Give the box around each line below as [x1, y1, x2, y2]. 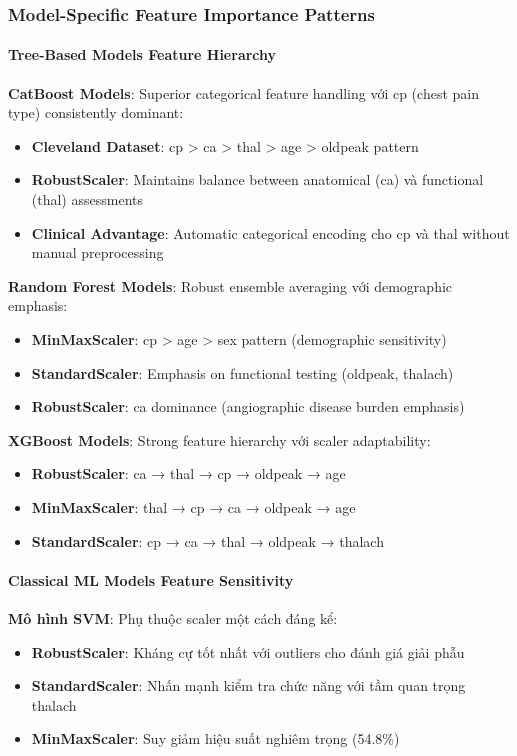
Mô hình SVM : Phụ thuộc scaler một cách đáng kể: [8, 607, 338, 628]
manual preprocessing [31, 242, 164, 263]
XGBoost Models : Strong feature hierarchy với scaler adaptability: [8, 429, 431, 450]
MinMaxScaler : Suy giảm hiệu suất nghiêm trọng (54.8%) [31, 728, 400, 749]
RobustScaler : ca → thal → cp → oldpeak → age [31, 463, 346, 484]
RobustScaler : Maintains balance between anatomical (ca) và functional [31, 169, 484, 190]
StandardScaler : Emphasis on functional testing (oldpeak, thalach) [31, 362, 454, 383]
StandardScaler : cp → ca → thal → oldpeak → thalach [31, 530, 384, 551]
